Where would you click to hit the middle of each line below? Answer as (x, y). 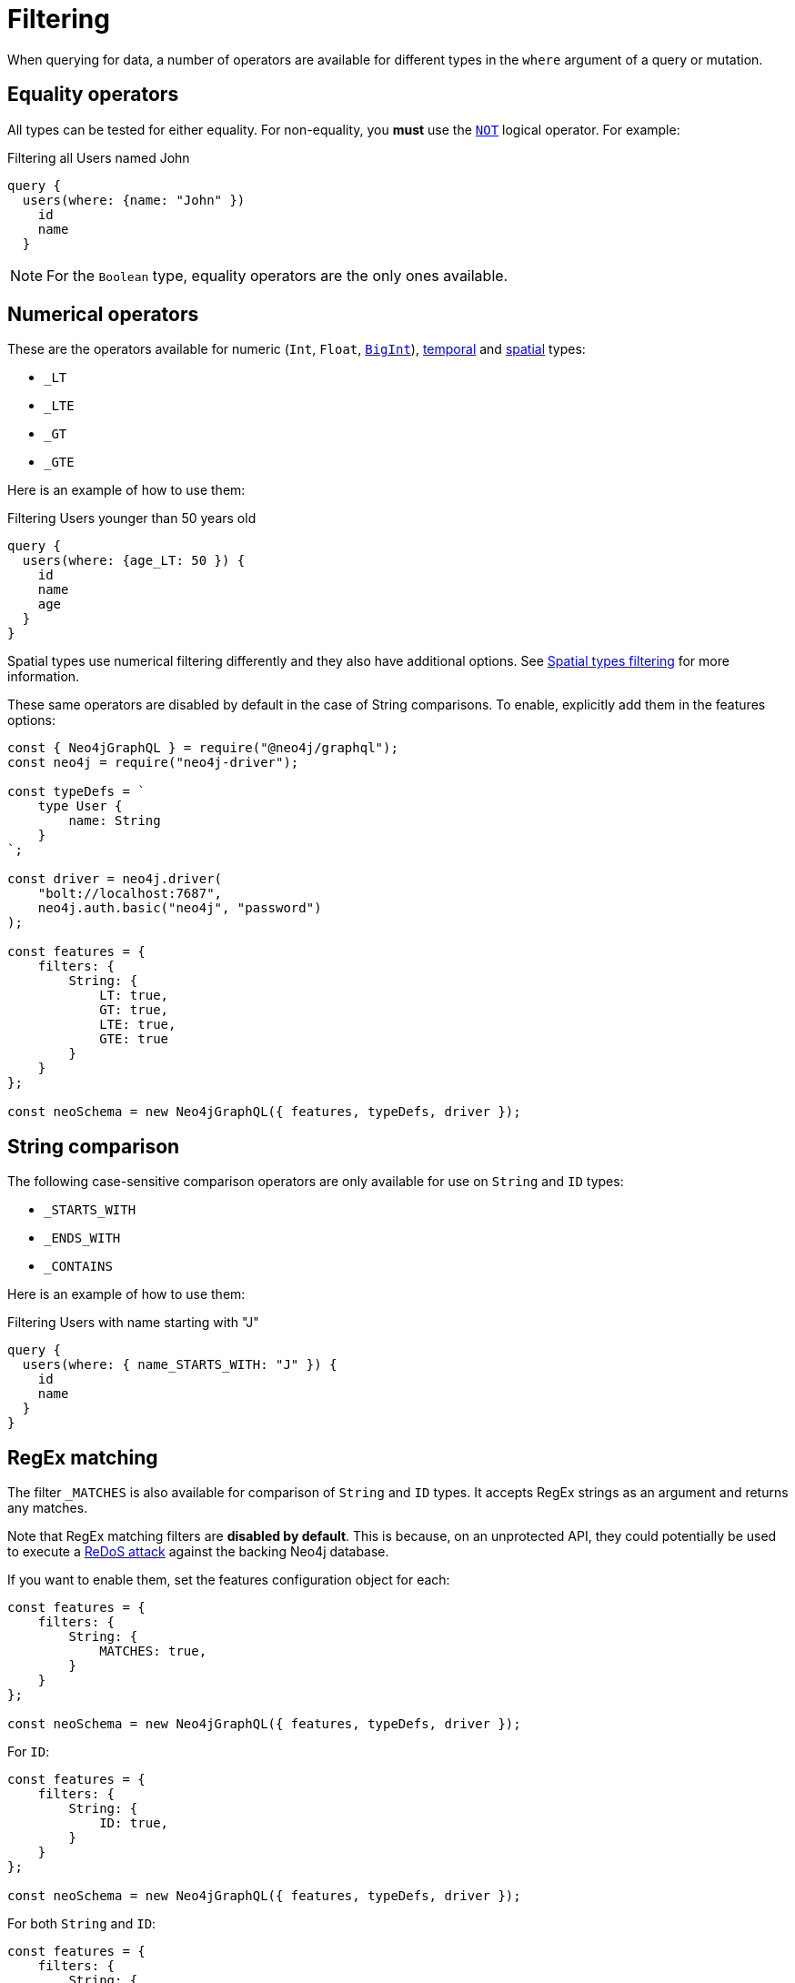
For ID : (29, 1752)
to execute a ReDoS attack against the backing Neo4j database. (198, 1552)
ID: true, (134, 1823)
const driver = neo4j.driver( (115, 879)
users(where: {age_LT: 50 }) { (134, 561)
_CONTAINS (78, 1267)
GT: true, (134, 1010)
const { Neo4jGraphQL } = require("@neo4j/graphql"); (203, 748)
